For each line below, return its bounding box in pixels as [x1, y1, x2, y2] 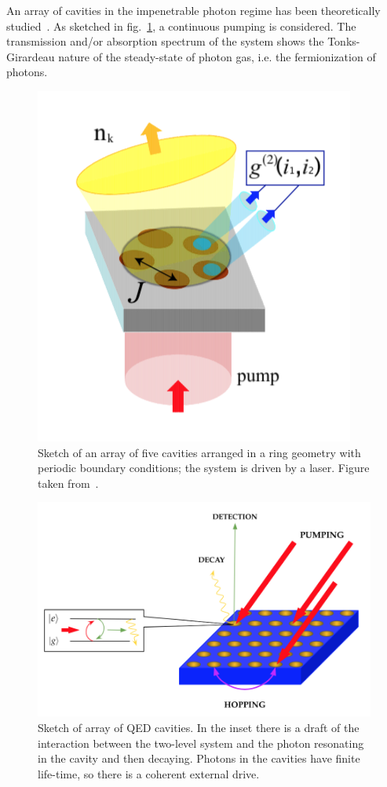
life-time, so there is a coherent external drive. [38, 765, 260, 782]
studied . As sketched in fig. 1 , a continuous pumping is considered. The [6, 17, 356, 34]
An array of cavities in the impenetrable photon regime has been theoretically [6, 2, 381, 18]
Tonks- [327, 33, 360, 49]
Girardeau [6, 48, 55, 64]
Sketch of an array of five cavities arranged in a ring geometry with [38, 444, 361, 460]
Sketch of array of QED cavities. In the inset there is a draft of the [38, 719, 360, 735]
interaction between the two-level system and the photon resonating [38, 734, 364, 751]
